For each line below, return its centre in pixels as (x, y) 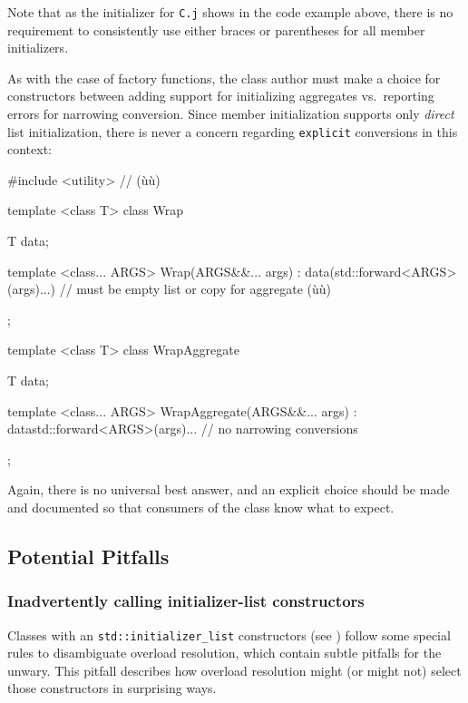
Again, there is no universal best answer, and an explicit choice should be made (229, 489)
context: (29, 149)
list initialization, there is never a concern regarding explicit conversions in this (233, 131)
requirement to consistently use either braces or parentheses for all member (216, 29)
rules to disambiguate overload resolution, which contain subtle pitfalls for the (224, 653)
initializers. (38, 48)
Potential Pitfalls (88, 556)
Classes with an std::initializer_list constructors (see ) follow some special (229, 635)
